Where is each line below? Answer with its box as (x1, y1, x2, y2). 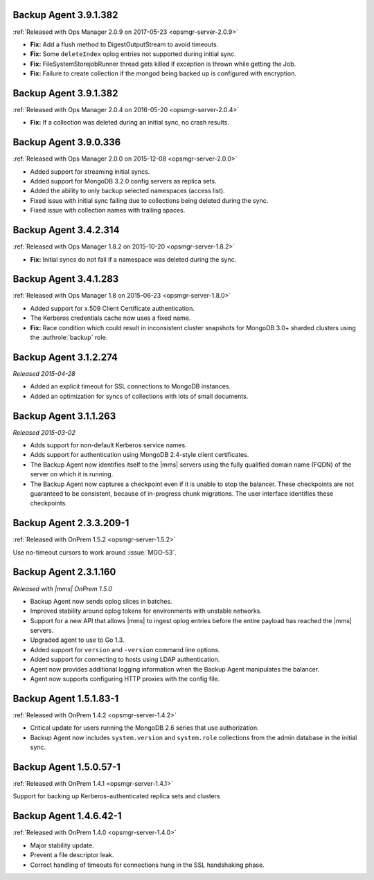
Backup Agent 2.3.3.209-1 (12, 517, 130, 529)
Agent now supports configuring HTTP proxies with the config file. (30, 675, 220, 683)
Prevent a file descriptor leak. (30, 851, 114, 859)
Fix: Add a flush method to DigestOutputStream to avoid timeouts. (30, 40, 219, 48)
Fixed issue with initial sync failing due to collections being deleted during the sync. (30, 196, 269, 204)
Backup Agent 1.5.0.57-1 (12, 761, 121, 773)
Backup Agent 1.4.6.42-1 (12, 810, 122, 822)
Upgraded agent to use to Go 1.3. (30, 636, 125, 644)
